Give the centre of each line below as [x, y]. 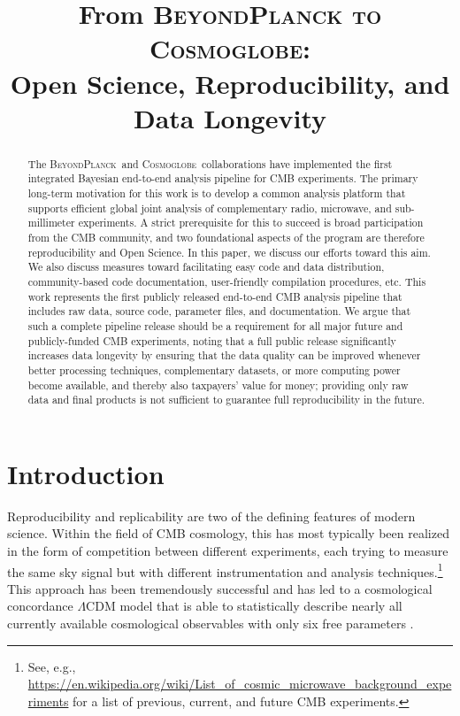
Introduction [86, 473]
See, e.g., [52, 666]
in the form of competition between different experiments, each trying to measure [228, 551]
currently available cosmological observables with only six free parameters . [211, 624]
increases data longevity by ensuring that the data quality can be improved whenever [224, 355]
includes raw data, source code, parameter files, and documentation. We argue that [219, 311]
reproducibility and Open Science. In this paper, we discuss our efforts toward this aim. [229, 252]
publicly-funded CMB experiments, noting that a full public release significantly [212, 340]
